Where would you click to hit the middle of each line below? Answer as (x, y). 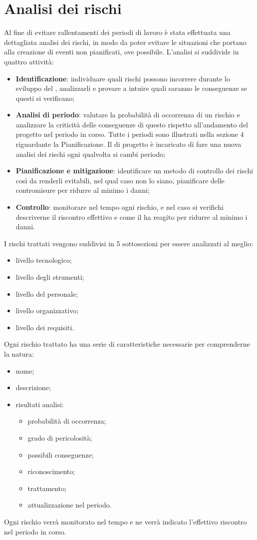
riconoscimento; (51, 471)
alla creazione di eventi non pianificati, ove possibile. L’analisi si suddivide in (122, 52)
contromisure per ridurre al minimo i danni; (83, 190)
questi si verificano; (45, 98)
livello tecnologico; (44, 260)
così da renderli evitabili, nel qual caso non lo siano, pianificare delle (120, 180)
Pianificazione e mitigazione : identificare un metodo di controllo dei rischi (134, 171)
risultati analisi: (40, 404)
